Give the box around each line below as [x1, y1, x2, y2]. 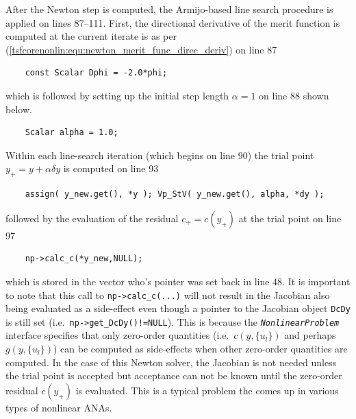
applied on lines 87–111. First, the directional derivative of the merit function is [5, 15, 340, 29]
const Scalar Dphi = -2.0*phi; [25, 68, 168, 78]
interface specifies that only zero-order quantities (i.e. [5, 328, 229, 342]
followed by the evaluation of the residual [5, 211, 179, 225]
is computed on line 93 [63, 161, 159, 176]
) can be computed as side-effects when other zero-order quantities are [53, 342, 348, 356]
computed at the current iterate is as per [5, 29, 177, 43]
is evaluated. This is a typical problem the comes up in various [75, 383, 339, 397]
